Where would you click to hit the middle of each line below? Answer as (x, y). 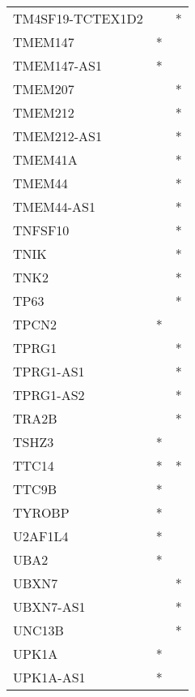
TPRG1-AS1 (49, 371)
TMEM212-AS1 (58, 136)
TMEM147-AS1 (58, 65)
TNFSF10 (41, 230)
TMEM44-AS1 (55, 207)
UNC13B (38, 630)
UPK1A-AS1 (49, 677)
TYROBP (41, 512)
